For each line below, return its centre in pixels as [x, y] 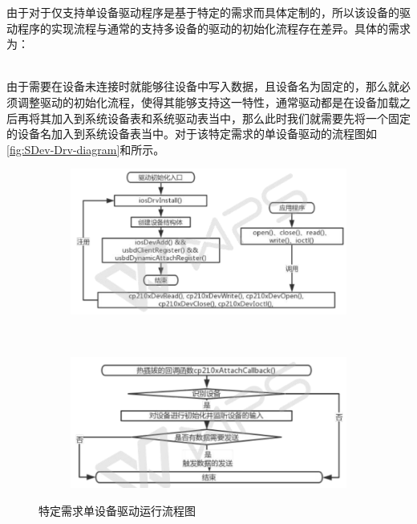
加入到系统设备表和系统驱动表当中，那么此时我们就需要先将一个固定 [231, 118]
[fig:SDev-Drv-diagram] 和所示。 [86, 149]
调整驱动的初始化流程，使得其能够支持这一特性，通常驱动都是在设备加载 [208, 102]
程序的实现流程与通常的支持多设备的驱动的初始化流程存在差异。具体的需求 [214, 28]
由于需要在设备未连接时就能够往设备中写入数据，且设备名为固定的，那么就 [203, 86]
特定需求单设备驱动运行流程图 [117, 510]
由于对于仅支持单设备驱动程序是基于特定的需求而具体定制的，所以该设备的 [203, 12]
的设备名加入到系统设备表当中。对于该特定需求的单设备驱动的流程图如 [192, 134]
